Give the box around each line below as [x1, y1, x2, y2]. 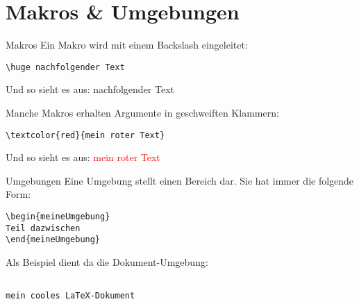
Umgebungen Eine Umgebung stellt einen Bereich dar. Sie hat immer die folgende [6, 173, 354, 187]
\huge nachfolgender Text [6, 62, 125, 72]
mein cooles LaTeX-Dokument [6, 291, 135, 301]
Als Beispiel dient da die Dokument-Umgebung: [6, 254, 208, 269]
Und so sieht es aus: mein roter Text [6, 150, 160, 164]
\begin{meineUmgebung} [6, 212, 110, 221]
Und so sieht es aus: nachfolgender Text [6, 82, 174, 96]
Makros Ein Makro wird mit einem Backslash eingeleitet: [6, 37, 248, 52]
